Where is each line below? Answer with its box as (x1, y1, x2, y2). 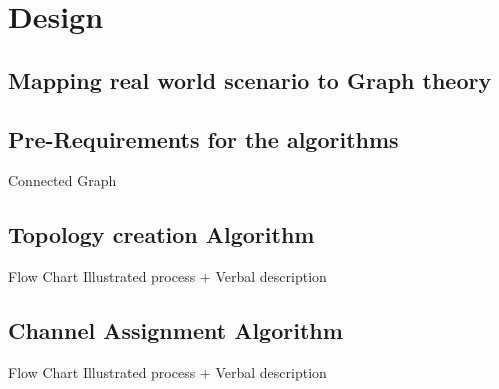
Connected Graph (8, 170, 117, 191)
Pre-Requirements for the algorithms (8, 123, 399, 154)
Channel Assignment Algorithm (8, 315, 343, 346)
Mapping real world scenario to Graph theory (8, 64, 492, 95)
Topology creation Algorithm (8, 219, 315, 250)
